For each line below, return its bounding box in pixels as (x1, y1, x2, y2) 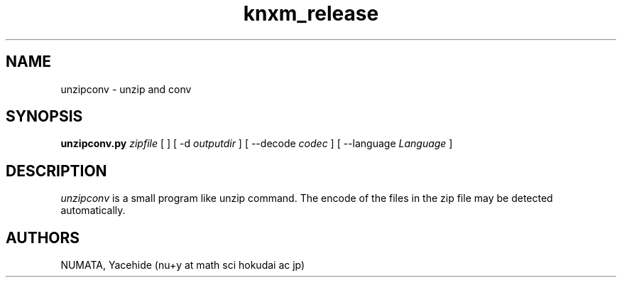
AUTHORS (6, 228, 80, 247)
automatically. (60, 204, 126, 217)
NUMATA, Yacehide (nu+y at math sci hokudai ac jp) (60, 259, 305, 272)
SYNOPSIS (6, 107, 83, 126)
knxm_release (243, 1, 379, 26)
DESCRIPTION (6, 161, 107, 180)
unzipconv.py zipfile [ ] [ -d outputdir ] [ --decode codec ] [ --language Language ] (60, 137, 453, 150)
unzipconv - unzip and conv (60, 82, 192, 95)
